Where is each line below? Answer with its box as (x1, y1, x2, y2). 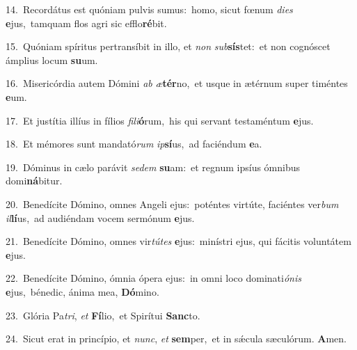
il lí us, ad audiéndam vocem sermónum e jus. (6, 210, 195, 225)
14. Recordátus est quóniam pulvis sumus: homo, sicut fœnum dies (6, 2, 293, 16)
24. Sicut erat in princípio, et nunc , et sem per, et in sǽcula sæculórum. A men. (6, 331, 347, 346)
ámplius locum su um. (6, 52, 98, 67)
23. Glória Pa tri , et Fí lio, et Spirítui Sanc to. (6, 308, 200, 322)
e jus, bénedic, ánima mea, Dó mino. (6, 284, 159, 299)
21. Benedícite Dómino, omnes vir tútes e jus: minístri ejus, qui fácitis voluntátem (6, 234, 351, 248)
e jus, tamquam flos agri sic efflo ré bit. (6, 15, 167, 30)
